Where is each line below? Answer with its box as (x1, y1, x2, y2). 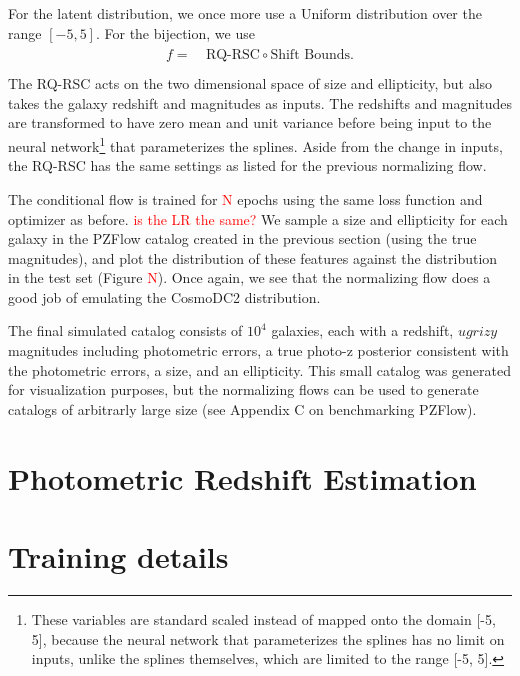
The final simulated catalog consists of (8, 320, 243, 341)
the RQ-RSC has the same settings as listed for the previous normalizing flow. (8, 155, 487, 176)
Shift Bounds (270, 48, 351, 63)
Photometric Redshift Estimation (8, 457, 477, 498)
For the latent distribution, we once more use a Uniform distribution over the (8, 3, 482, 23)
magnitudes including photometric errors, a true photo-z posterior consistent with (8, 340, 509, 361)
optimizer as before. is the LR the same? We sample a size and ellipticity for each (8, 208, 508, 229)
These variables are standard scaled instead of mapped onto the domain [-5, (31, 608, 496, 629)
